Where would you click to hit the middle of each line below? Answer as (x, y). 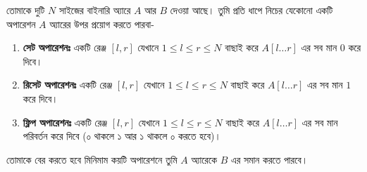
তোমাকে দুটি (26, 10)
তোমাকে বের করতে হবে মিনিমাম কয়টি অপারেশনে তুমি (92, 159)
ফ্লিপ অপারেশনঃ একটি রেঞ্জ (65, 122)
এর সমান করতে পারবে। (270, 159)
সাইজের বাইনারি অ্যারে (95, 10)
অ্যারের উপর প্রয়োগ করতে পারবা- (102, 24)
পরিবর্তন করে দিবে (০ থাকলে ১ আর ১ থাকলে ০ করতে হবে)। (122, 136)
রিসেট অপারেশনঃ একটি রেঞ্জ (68, 85)
